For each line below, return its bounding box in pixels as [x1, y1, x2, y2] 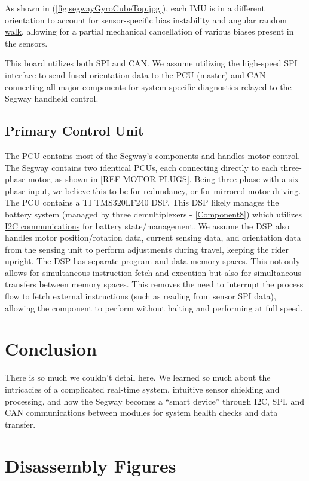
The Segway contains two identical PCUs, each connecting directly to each [5, 161, 278, 173]
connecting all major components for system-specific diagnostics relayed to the [5, 80, 292, 93]
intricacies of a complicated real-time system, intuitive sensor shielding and [5, 382, 280, 395]
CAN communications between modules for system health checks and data [5, 406, 278, 419]
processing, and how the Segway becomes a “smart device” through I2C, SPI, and [5, 394, 305, 407]
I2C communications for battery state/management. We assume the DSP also [5, 219, 290, 232]
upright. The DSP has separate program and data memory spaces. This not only [5, 255, 301, 267]
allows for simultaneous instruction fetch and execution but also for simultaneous [5, 266, 302, 278]
